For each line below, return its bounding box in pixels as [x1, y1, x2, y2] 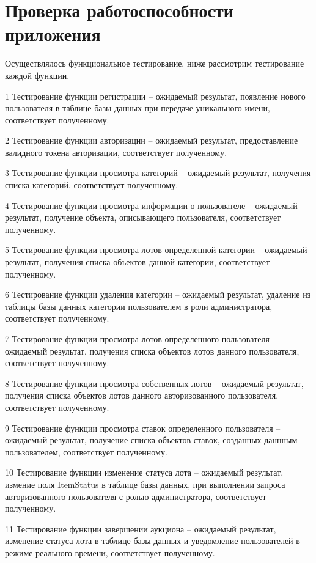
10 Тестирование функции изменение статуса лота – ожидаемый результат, [5, 466, 284, 479]
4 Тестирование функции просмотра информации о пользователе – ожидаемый [5, 199, 298, 212]
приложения [5, 21, 101, 46]
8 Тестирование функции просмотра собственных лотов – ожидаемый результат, [5, 377, 304, 389]
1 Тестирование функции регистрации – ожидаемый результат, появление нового [5, 89, 306, 102]
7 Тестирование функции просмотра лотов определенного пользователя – [5, 333, 277, 345]
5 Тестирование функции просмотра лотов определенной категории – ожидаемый [5, 243, 307, 256]
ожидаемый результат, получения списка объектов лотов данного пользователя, [5, 344, 299, 357]
